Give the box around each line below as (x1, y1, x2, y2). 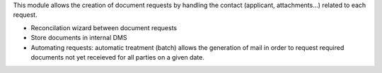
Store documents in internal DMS (30, 34, 127, 42)
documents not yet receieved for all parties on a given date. (30, 53, 204, 61)
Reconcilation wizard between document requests (30, 23, 177, 32)
